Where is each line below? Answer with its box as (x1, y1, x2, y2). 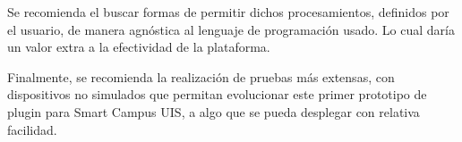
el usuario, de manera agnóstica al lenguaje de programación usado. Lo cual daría (7, 20, 455, 38)
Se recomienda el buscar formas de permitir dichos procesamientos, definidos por (7, 3, 449, 21)
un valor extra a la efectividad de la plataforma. (7, 38, 270, 56)
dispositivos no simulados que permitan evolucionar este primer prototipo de (7, 85, 427, 104)
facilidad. (7, 120, 57, 138)
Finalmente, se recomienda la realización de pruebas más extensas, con (7, 67, 395, 86)
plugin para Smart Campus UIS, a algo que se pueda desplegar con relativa (7, 102, 420, 121)
